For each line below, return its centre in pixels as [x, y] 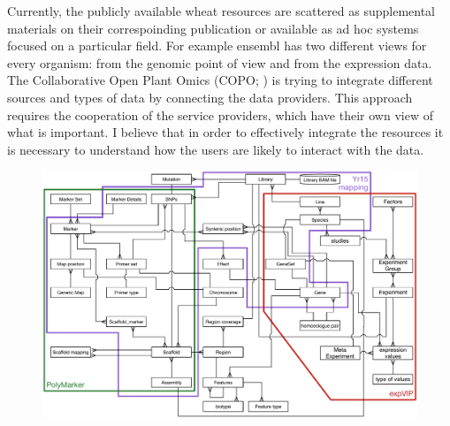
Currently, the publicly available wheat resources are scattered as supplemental [221, 11]
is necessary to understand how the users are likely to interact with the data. [216, 149]
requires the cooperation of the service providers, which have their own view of [220, 114]
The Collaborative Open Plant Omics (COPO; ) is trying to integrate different [220, 80]
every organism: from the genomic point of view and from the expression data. [220, 62]
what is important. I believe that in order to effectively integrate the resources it [225, 132]
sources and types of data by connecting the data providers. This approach [210, 97]
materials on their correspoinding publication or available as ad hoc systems [213, 28]
